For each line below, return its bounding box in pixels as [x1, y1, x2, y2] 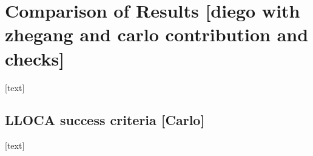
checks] [5, 46, 65, 70]
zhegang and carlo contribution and [5, 22, 309, 47]
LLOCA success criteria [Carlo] [5, 110, 205, 129]
